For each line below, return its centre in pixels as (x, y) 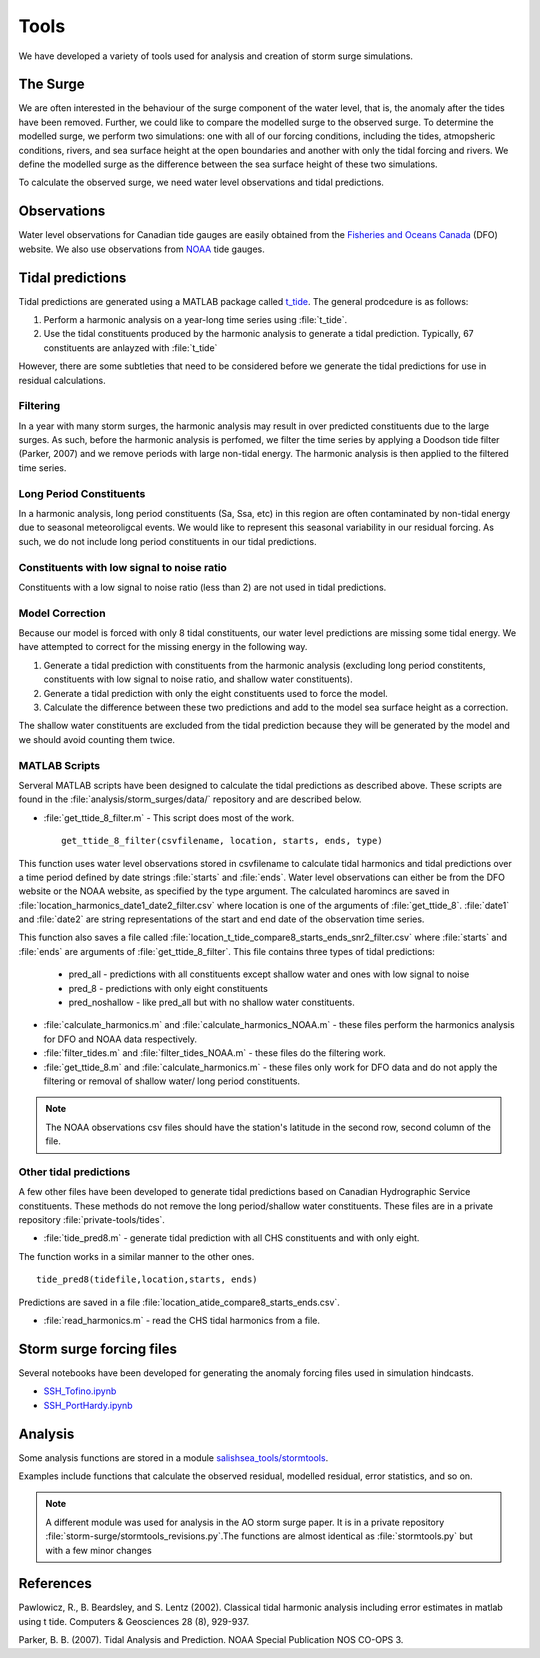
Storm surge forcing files (97, 1348)
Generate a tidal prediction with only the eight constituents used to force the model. (216, 693)
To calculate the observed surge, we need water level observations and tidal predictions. (201, 182)
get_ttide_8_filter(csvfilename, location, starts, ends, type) (222, 841)
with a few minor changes (98, 1550)
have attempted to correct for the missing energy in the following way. (163, 647)
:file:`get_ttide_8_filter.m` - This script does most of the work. (169, 817)
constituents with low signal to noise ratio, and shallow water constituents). (198, 679)
